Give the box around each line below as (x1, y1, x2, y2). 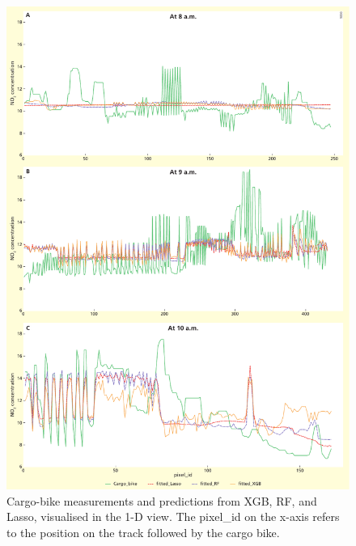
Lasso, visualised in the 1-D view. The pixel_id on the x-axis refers (6, 508, 340, 525)
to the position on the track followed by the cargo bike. (6, 523, 280, 540)
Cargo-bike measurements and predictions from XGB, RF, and (6, 492, 317, 509)
